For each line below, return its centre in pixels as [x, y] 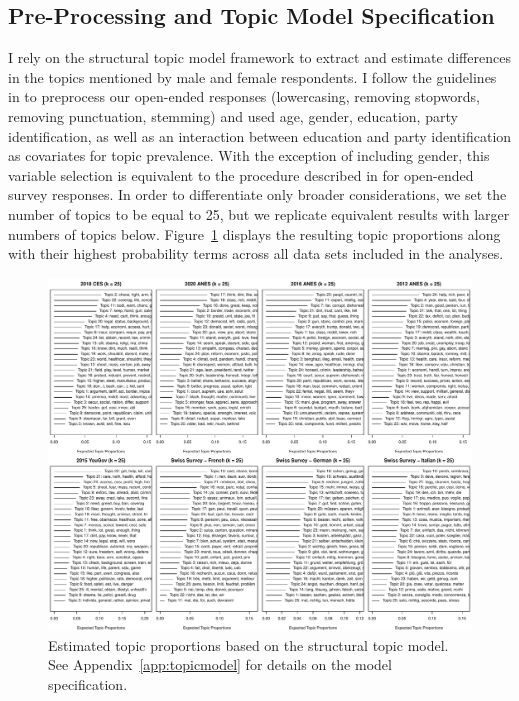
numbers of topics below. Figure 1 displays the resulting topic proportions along [254, 233]
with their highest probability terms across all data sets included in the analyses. [256, 253]
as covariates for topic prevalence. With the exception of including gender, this [249, 155]
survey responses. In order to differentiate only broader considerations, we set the [257, 194]
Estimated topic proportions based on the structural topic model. [248, 644]
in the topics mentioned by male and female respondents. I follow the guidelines [252, 76]
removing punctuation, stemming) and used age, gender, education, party [233, 115]
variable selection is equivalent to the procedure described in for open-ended [241, 174]
